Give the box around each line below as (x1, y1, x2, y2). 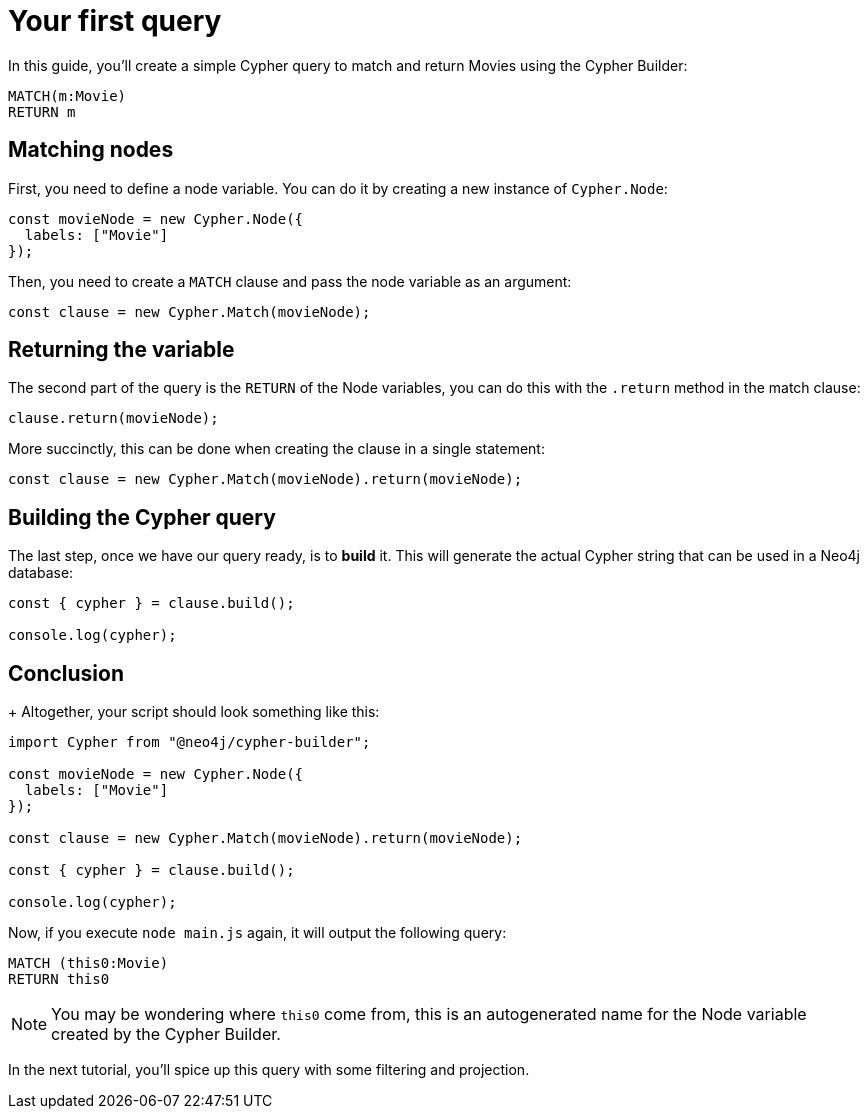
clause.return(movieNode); (8, 410, 219, 427)
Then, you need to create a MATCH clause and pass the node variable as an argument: (8, 272, 572, 290)
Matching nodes (8, 137, 174, 163)
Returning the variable (8, 337, 235, 363)
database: (8, 564, 74, 582)
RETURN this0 (8, 971, 110, 988)
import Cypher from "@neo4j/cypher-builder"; (8, 734, 371, 751)
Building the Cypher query (8, 504, 276, 530)
